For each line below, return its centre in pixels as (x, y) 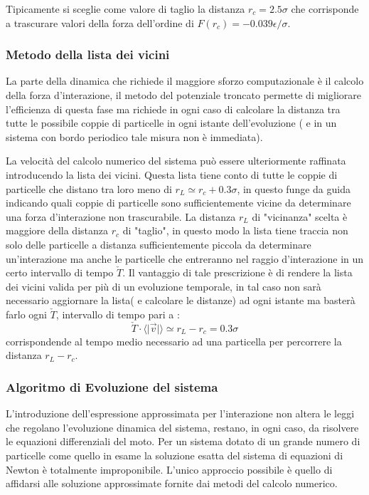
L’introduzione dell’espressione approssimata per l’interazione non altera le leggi (180, 413)
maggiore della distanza (57, 230)
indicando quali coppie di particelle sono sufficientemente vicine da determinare (178, 203)
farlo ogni (27, 314)
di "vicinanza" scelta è (300, 216)
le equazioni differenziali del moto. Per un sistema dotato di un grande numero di (183, 441)
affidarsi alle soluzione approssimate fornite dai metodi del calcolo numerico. (172, 483)
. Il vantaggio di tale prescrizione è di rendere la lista (237, 272)
